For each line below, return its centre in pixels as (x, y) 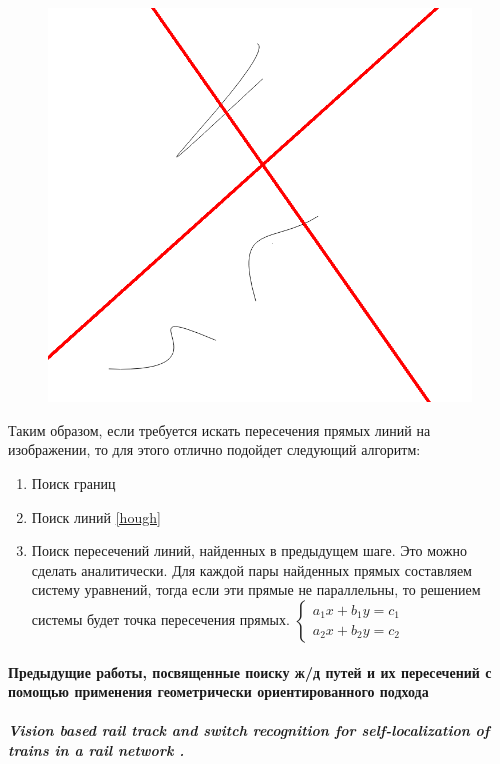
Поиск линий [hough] (96, 516)
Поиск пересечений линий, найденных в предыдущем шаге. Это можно (249, 550)
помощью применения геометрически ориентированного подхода (218, 691)
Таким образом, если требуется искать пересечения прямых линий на (219, 429)
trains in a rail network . (96, 749)
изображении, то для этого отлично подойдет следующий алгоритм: (214, 449)
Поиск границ (73, 483)
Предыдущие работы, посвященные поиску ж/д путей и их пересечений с (250, 671)
